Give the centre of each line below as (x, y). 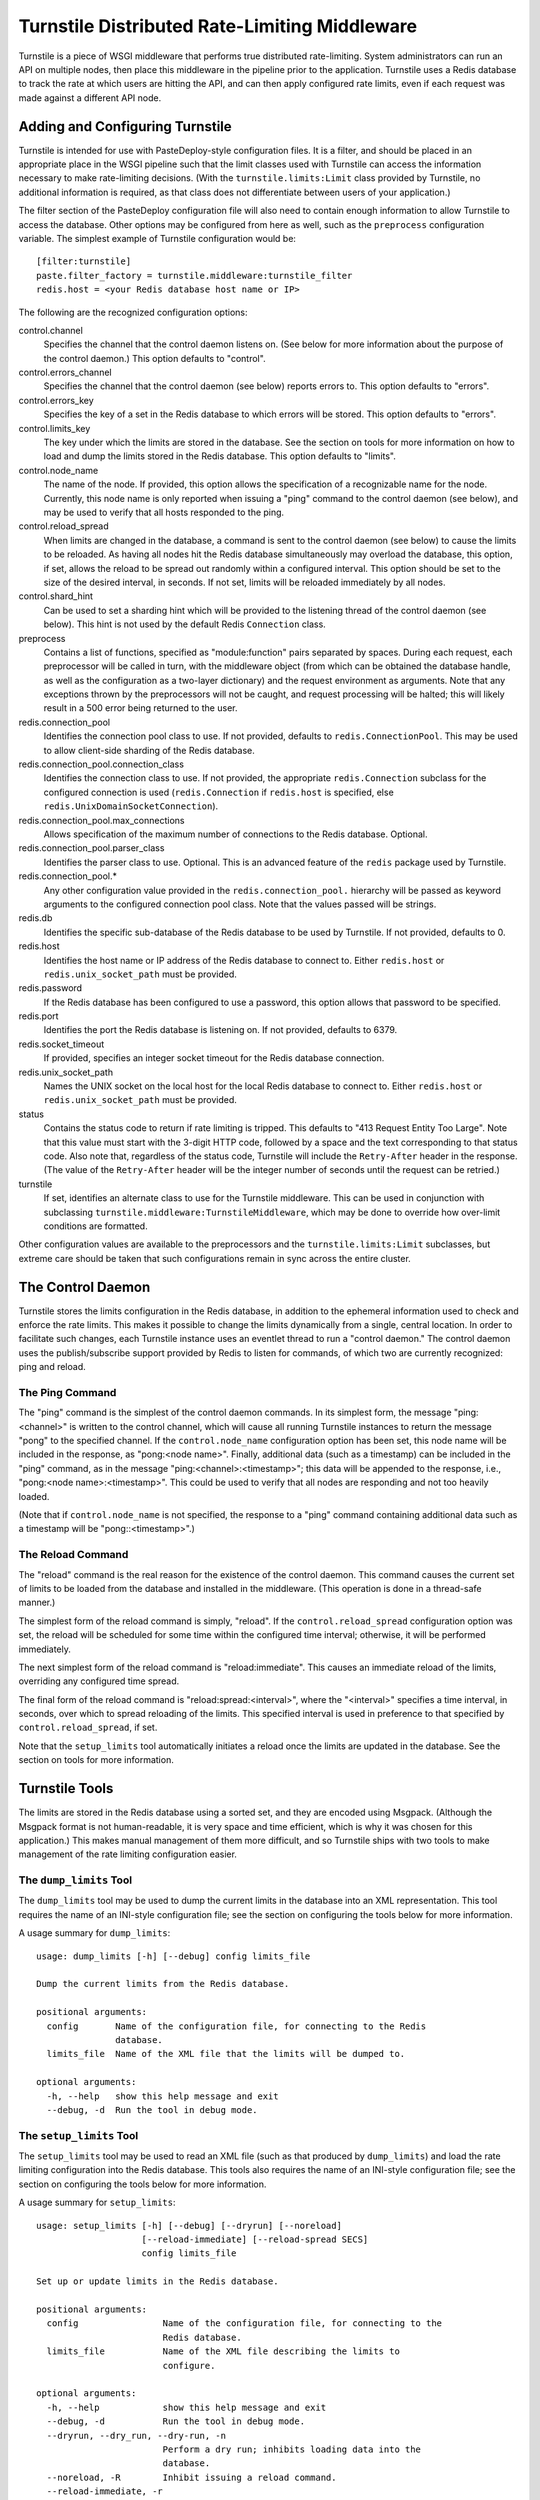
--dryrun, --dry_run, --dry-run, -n (136, 2435)
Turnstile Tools (66, 1788)
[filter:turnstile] (84, 261)
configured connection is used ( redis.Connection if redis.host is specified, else (218, 792)
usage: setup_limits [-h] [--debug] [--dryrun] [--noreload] (189, 2225)
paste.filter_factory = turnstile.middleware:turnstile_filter (194, 275)
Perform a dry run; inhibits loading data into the (292, 2449)
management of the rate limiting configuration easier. (127, 1854)
